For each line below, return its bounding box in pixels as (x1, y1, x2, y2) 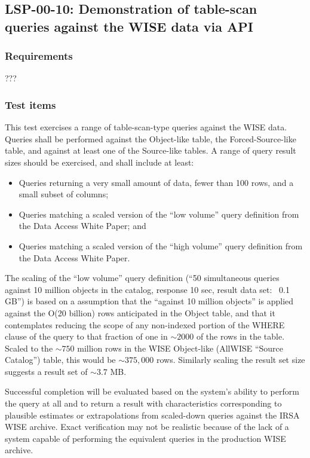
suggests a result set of (5, 365, 88, 377)
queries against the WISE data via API (5, 17, 254, 35)
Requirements (5, 48, 73, 63)
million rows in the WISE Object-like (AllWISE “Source (77, 341, 284, 354)
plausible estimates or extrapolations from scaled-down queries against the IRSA (5, 408, 300, 421)
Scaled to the (5, 341, 53, 354)
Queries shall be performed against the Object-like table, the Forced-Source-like (5, 132, 296, 145)
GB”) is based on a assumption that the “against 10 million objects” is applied (5, 295, 294, 307)
